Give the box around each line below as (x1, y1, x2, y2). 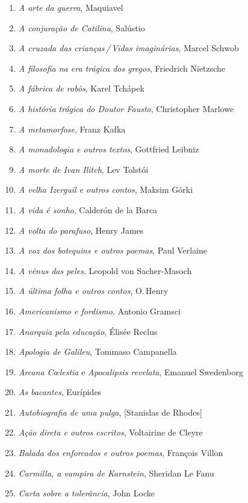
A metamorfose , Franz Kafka (18, 122, 126, 135)
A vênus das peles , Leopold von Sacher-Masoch (18, 264, 192, 276)
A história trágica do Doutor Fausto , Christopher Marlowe (18, 102, 234, 114)
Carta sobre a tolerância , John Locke (18, 487, 155, 499)
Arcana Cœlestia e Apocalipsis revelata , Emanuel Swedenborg (18, 365, 243, 378)
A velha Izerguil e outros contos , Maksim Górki (18, 183, 193, 196)
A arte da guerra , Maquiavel (18, 1, 123, 13)
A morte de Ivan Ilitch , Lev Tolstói (18, 163, 149, 175)
